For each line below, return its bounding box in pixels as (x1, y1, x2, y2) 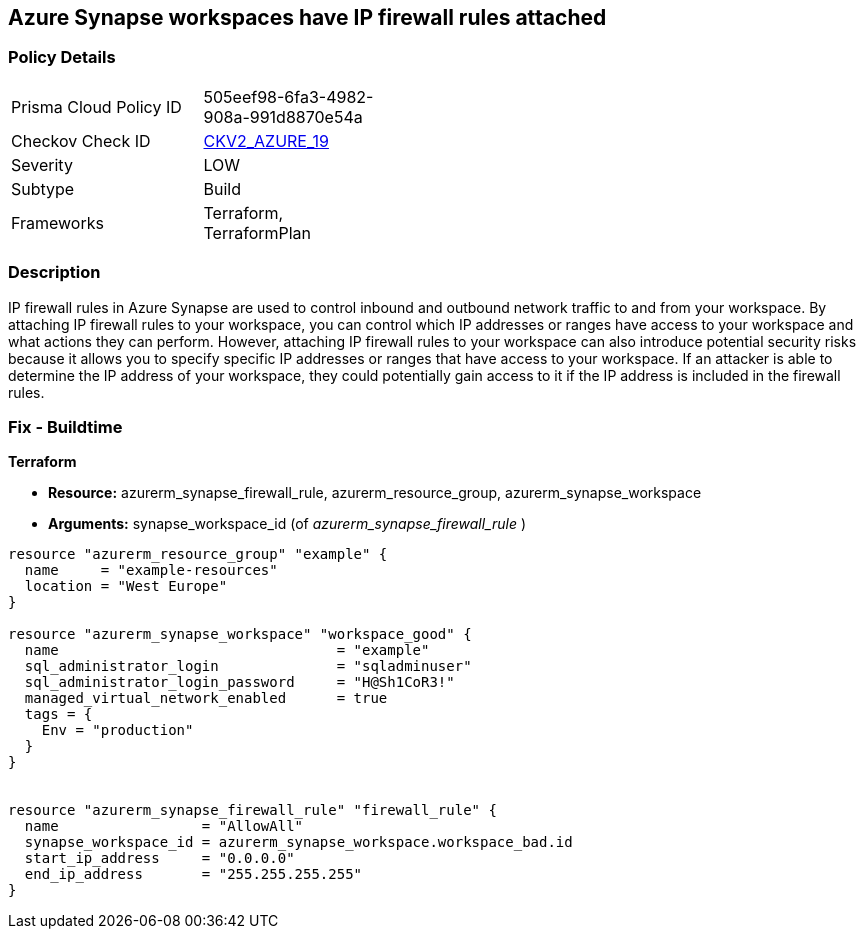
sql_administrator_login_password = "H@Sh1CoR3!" (24, 674, 455, 691)
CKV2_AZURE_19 (203, 130, 329, 151)
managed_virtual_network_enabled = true (24, 690, 388, 707)
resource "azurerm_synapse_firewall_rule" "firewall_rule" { (8, 802, 497, 819)
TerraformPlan (203, 222, 312, 243)
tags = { (24, 706, 93, 723)
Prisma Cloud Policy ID (11, 96, 182, 117)
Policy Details (8, 47, 116, 68)
